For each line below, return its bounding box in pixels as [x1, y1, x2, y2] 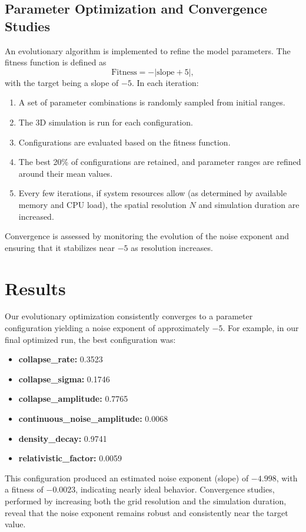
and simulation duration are [198, 198, 300, 210]
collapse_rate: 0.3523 [18, 353, 103, 365]
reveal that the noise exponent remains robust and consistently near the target [5, 506, 288, 518]
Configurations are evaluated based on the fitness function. [18, 136, 231, 148]
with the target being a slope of [5, 76, 119, 88]
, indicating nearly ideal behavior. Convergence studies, [75, 483, 275, 495]
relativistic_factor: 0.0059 [18, 452, 122, 464]
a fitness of [5, 483, 44, 495]
